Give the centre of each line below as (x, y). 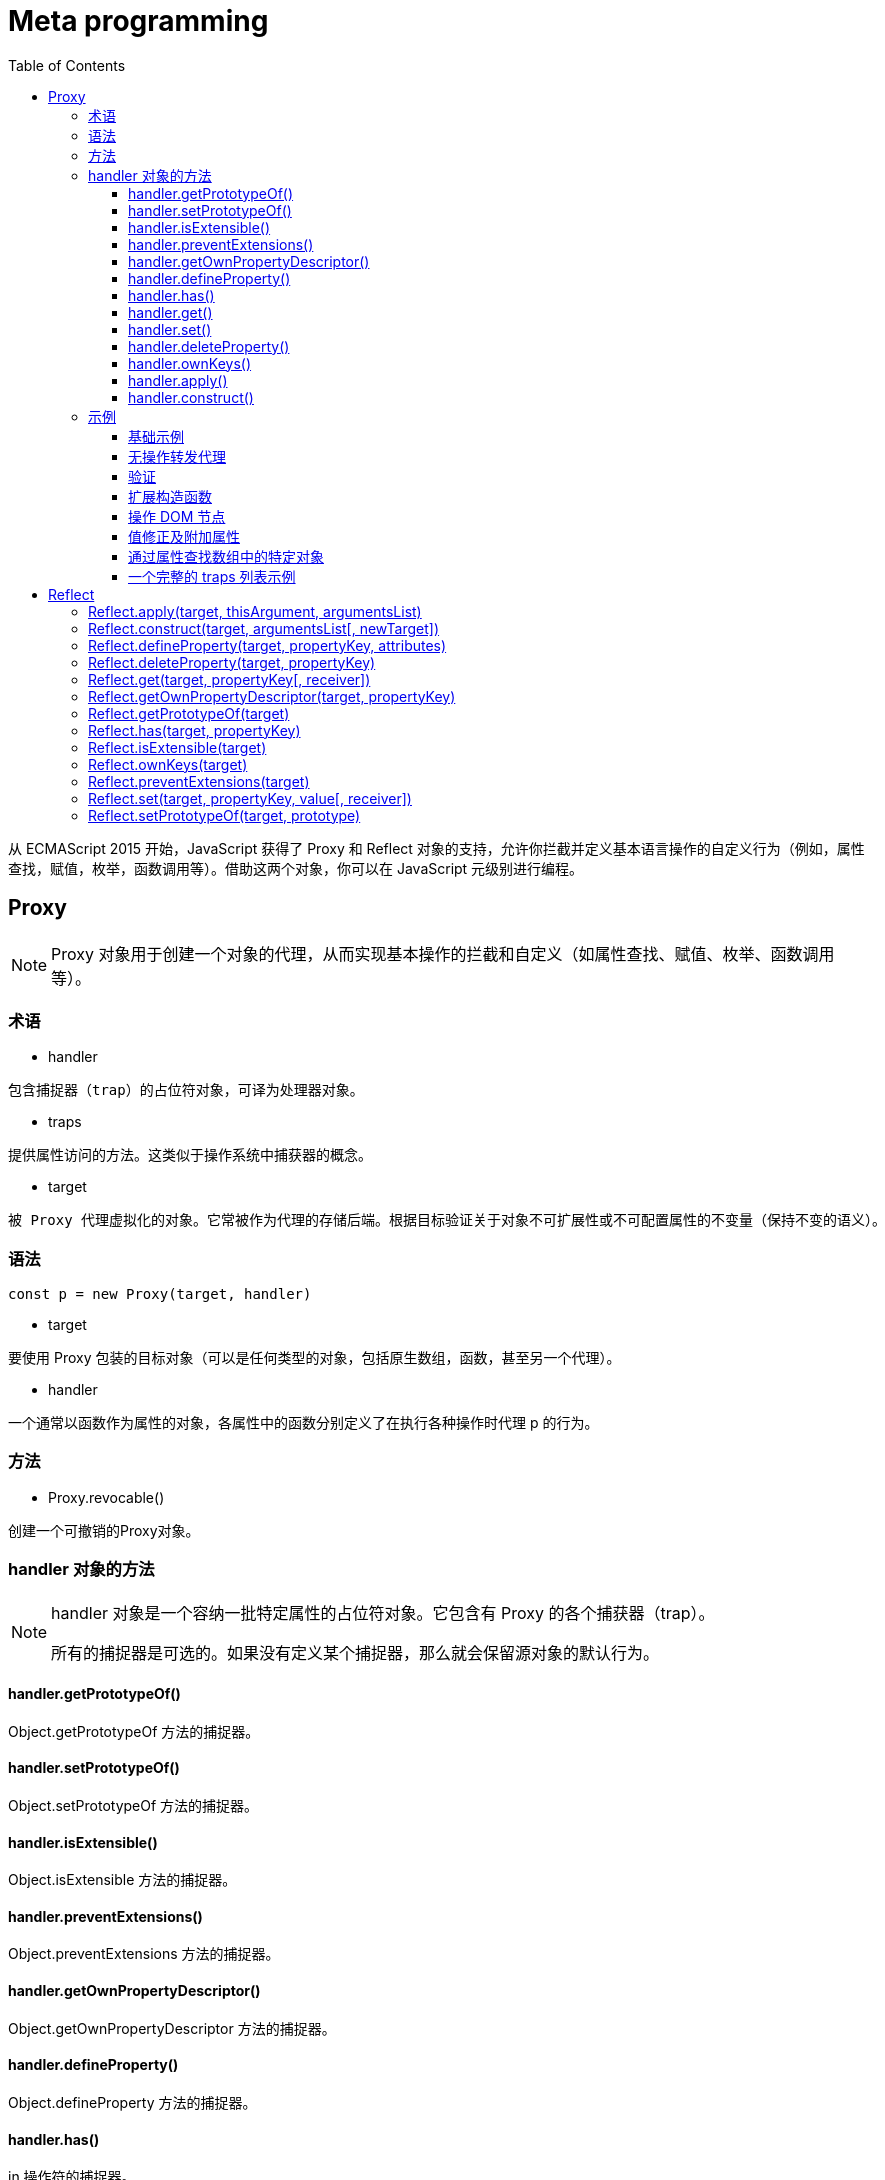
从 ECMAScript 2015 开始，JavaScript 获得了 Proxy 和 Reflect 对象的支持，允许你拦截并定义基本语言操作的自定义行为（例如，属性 (436, 848)
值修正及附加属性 (184, 536)
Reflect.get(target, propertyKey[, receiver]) (229, 679)
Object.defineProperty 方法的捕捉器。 (132, 2102)
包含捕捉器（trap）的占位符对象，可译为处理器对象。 (186, 1090)
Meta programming (138, 21)
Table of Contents (67, 65)
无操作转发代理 (177, 456)
